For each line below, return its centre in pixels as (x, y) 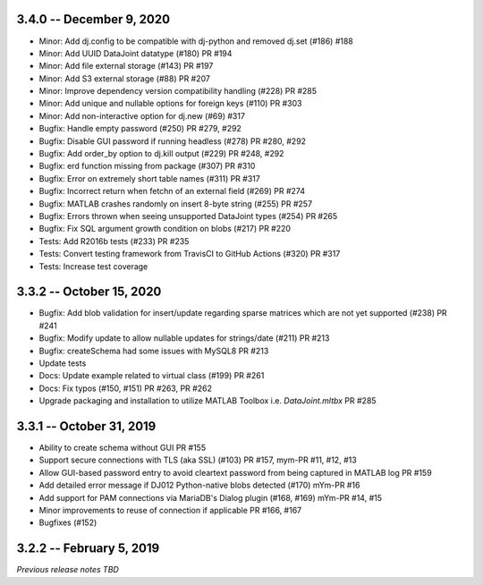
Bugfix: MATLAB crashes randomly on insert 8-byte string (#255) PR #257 (176, 203)
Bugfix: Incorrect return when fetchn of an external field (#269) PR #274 (172, 191)
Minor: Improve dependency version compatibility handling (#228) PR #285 (178, 91)
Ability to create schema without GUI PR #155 (122, 448)
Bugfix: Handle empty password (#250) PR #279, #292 (140, 129)
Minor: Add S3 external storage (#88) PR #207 (124, 78)
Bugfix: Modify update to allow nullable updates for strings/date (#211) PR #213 (184, 338)
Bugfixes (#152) (68, 522)
